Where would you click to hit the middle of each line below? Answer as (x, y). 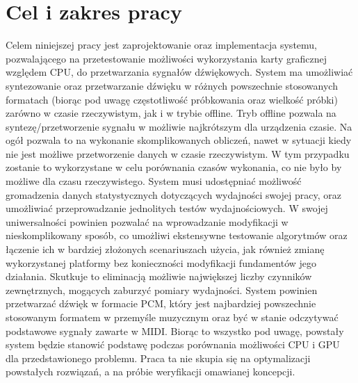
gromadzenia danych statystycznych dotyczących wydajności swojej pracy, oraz (174, 194)
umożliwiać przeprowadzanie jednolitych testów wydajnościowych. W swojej (167, 208)
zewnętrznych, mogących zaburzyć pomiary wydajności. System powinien (162, 290)
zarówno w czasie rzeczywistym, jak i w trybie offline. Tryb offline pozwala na (171, 113)
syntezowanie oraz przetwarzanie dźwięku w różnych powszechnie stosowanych (172, 85)
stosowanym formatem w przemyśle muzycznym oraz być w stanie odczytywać (172, 317)
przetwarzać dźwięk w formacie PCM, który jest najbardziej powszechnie (161, 303)
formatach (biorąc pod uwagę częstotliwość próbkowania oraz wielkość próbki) (172, 99)
